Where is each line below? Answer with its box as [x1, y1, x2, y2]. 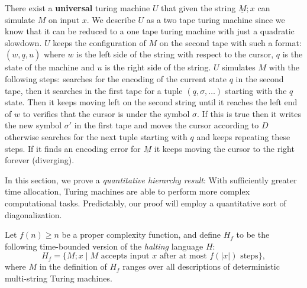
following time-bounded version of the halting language [5, 240, 203, 252]
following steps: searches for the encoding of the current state [5, 72, 227, 85]
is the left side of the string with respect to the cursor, [76, 48, 274, 60]
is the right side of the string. [105, 61, 211, 73]
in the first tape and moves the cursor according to [74, 119, 259, 131]
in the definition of [39, 260, 107, 273]
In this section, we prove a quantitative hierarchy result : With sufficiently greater [5, 173, 297, 186]
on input [48, 13, 80, 25]
